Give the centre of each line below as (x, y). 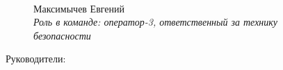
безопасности (62, 35)
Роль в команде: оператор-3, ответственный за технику (156, 22)
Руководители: (36, 59)
